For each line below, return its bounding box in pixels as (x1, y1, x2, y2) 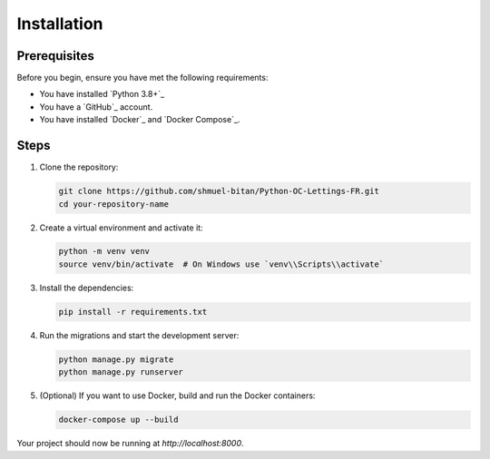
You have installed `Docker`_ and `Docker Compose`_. (39, 114, 240, 125)
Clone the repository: (39, 161, 119, 172)
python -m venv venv (58, 246, 150, 257)
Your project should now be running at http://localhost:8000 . (16, 438, 244, 449)
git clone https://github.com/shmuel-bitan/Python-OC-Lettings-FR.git (58, 186, 380, 197)
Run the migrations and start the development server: (39, 329, 240, 340)
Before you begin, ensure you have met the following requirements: (16, 73, 269, 83)
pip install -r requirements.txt (58, 307, 208, 317)
